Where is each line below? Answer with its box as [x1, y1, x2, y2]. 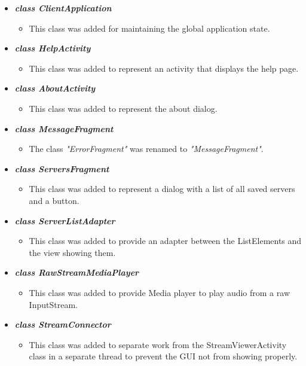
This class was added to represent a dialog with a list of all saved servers [29, 182, 295, 195]
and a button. [29, 194, 79, 206]
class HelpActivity [14, 42, 91, 54]
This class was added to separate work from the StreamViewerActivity [29, 338, 287, 350]
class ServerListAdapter [14, 214, 115, 227]
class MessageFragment [14, 122, 114, 135]
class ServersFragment [14, 162, 109, 175]
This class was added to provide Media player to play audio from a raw [29, 286, 290, 298]
